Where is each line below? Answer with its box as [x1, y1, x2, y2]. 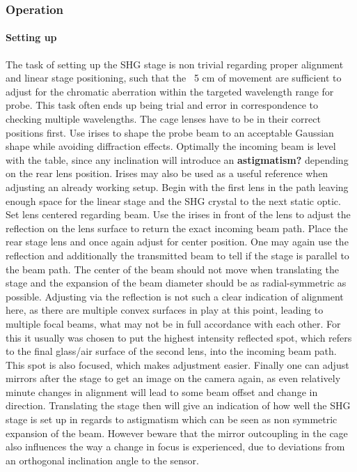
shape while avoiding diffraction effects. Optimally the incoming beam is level [6, 139, 336, 153]
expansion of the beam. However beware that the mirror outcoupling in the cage [6, 425, 348, 440]
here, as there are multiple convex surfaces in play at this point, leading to [6, 303, 324, 317]
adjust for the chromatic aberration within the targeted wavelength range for [6, 84, 334, 98]
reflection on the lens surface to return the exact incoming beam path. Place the [6, 220, 348, 235]
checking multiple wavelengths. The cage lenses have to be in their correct [6, 112, 321, 126]
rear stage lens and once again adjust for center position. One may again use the [6, 234, 349, 249]
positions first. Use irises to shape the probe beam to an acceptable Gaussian [6, 125, 334, 139]
